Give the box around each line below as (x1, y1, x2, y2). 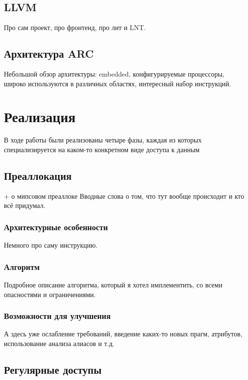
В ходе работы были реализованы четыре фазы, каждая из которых (4, 135, 202, 145)
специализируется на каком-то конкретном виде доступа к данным (4, 144, 200, 154)
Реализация (4, 107, 76, 127)
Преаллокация (4, 168, 72, 183)
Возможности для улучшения (4, 310, 111, 322)
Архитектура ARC (4, 46, 94, 61)
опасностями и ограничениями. (4, 289, 96, 299)
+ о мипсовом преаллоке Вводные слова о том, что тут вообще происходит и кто (4, 190, 244, 201)
